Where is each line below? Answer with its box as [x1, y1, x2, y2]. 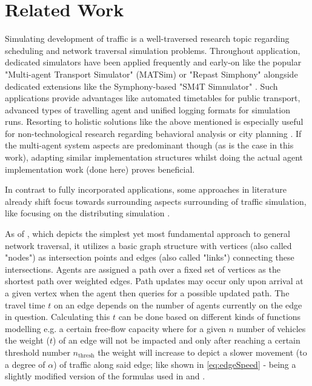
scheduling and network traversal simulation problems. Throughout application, [5, 44, 300, 56]
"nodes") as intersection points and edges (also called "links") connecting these [5, 251, 294, 264]
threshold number [5, 345, 70, 358]
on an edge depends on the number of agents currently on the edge [53, 298, 302, 311]
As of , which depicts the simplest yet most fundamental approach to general [5, 227, 290, 240]
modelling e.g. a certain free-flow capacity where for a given [5, 322, 226, 334]
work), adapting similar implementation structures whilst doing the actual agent [5, 151, 304, 164]
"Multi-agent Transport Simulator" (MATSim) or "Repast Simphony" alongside [5, 67, 298, 80]
